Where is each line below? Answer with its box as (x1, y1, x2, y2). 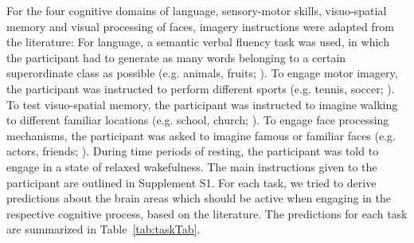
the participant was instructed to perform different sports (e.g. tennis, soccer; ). (6, 80, 395, 96)
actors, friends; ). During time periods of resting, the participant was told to (6, 143, 379, 159)
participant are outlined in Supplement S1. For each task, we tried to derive (6, 174, 377, 190)
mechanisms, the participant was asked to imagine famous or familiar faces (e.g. (6, 127, 396, 143)
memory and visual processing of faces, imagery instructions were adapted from (6, 18, 394, 34)
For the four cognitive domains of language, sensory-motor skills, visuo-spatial (6, 2, 387, 18)
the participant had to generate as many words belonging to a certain (6, 49, 346, 65)
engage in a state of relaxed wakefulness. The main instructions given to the (6, 158, 377, 174)
